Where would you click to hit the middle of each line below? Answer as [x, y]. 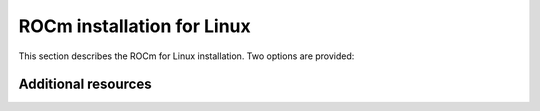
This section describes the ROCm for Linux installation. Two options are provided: [186, 56]
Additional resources [85, 84]
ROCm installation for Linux [134, 26]
